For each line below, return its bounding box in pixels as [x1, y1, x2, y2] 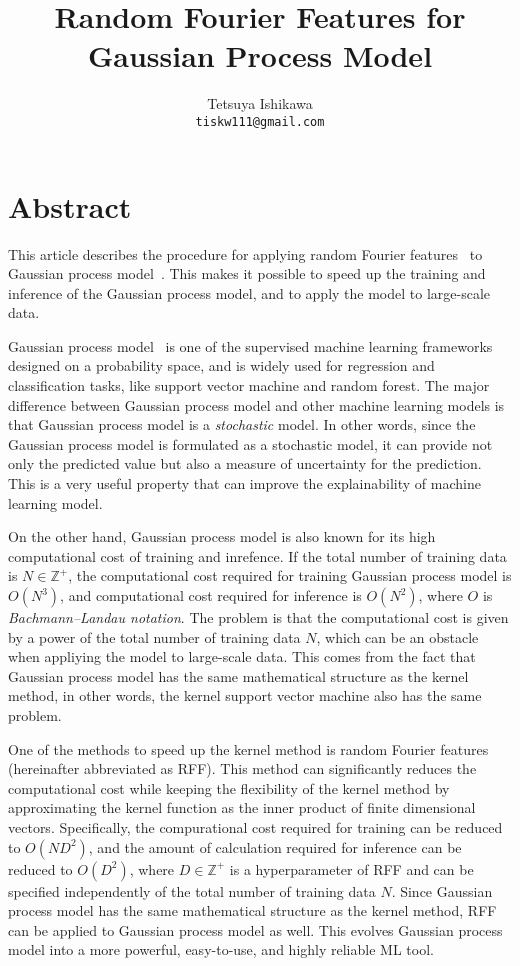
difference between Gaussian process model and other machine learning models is [8, 394, 505, 415]
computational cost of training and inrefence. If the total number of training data [8, 545, 507, 566]
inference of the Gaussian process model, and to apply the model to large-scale [8, 282, 491, 303]
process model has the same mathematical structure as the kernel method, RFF [8, 900, 497, 921]
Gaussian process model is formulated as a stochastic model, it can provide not [8, 433, 493, 454]
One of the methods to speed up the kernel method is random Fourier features [8, 738, 489, 759]
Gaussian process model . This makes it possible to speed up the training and [8, 263, 486, 284]
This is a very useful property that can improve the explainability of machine [8, 473, 481, 494]
